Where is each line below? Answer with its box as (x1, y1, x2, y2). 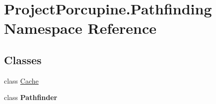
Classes (4, 52, 42, 67)
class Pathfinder (4, 92, 58, 103)
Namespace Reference (4, 18, 156, 38)
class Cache (4, 75, 39, 86)
